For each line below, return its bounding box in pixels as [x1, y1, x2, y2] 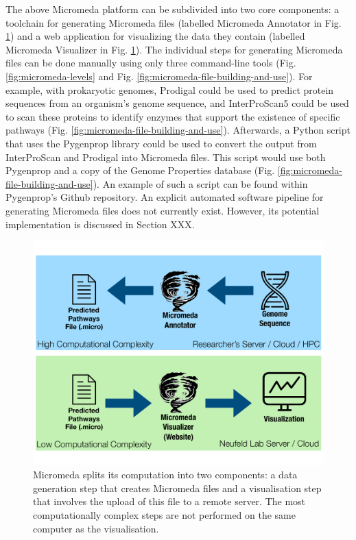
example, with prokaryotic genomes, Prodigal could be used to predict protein [5, 82, 334, 97]
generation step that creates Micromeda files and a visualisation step [33, 480, 322, 495]
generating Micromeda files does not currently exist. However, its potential [5, 203, 320, 217]
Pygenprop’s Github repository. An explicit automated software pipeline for [5, 190, 324, 204]
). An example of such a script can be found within [93, 176, 308, 191]
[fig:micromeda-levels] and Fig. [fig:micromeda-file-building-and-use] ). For [5, 69, 313, 83]
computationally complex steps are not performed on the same [33, 507, 296, 521]
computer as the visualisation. [33, 521, 159, 535]
